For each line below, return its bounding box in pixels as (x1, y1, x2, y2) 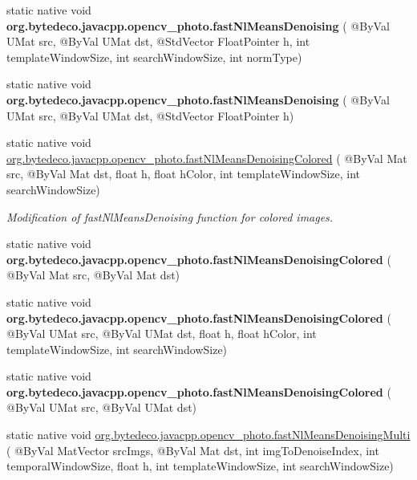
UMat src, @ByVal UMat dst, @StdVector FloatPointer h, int (6, 33, 310, 50)
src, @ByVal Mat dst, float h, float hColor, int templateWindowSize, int (6, 165, 361, 182)
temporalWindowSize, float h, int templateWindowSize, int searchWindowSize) (6, 458, 394, 474)
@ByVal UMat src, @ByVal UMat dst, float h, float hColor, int (6, 325, 317, 342)
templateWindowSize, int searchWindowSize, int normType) (6, 48, 302, 65)
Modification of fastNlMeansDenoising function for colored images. (6, 208, 334, 225)
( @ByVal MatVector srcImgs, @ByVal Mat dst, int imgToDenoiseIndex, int (6, 441, 379, 458)
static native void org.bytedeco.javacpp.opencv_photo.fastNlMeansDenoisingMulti (6, 426, 411, 443)
